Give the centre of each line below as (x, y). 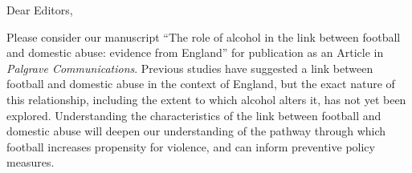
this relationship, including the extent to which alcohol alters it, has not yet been (206, 99)
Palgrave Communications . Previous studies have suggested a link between (190, 68)
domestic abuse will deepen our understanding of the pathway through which (196, 131)
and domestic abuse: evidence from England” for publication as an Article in (195, 52)
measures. (31, 162)
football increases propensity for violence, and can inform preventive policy (191, 146)
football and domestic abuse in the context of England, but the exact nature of (201, 84)
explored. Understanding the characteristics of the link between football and (194, 115)
